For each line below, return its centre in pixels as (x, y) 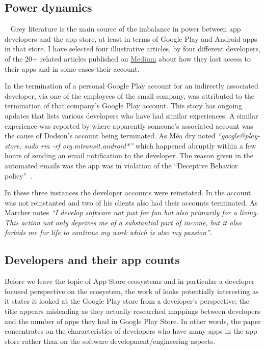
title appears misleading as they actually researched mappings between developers (132, 311)
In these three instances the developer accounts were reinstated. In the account (128, 193)
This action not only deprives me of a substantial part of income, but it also (123, 222)
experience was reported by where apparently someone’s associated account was (129, 125)
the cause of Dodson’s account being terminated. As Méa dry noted (110, 136)
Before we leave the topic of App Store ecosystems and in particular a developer (130, 281)
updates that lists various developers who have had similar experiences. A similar (131, 115)
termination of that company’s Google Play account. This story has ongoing (123, 106)
